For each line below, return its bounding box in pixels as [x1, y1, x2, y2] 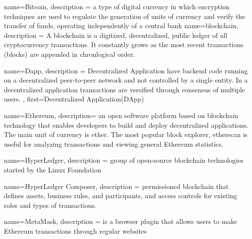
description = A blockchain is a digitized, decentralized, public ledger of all [4, 30, 227, 40]
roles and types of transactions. [4, 200, 97, 210]
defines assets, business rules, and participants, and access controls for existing [4, 190, 237, 201]
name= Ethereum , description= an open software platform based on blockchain [4, 110, 238, 120]
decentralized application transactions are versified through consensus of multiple [4, 84, 245, 94]
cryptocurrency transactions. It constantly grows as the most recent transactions [4, 39, 244, 50]
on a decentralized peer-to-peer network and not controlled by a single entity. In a [4, 75, 248, 85]
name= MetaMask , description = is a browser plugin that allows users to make [4, 216, 237, 226]
